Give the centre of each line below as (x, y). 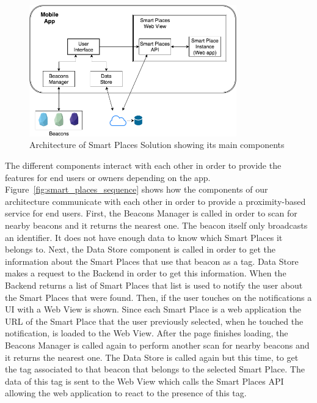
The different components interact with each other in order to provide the (143, 165)
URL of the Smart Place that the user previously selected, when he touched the (154, 321)
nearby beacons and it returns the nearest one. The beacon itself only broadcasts (156, 225)
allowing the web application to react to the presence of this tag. (126, 393)
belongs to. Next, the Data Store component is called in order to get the (140, 249)
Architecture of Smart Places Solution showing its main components (157, 145)
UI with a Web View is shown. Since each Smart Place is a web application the (153, 309)
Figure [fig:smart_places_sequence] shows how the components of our (137, 189)
